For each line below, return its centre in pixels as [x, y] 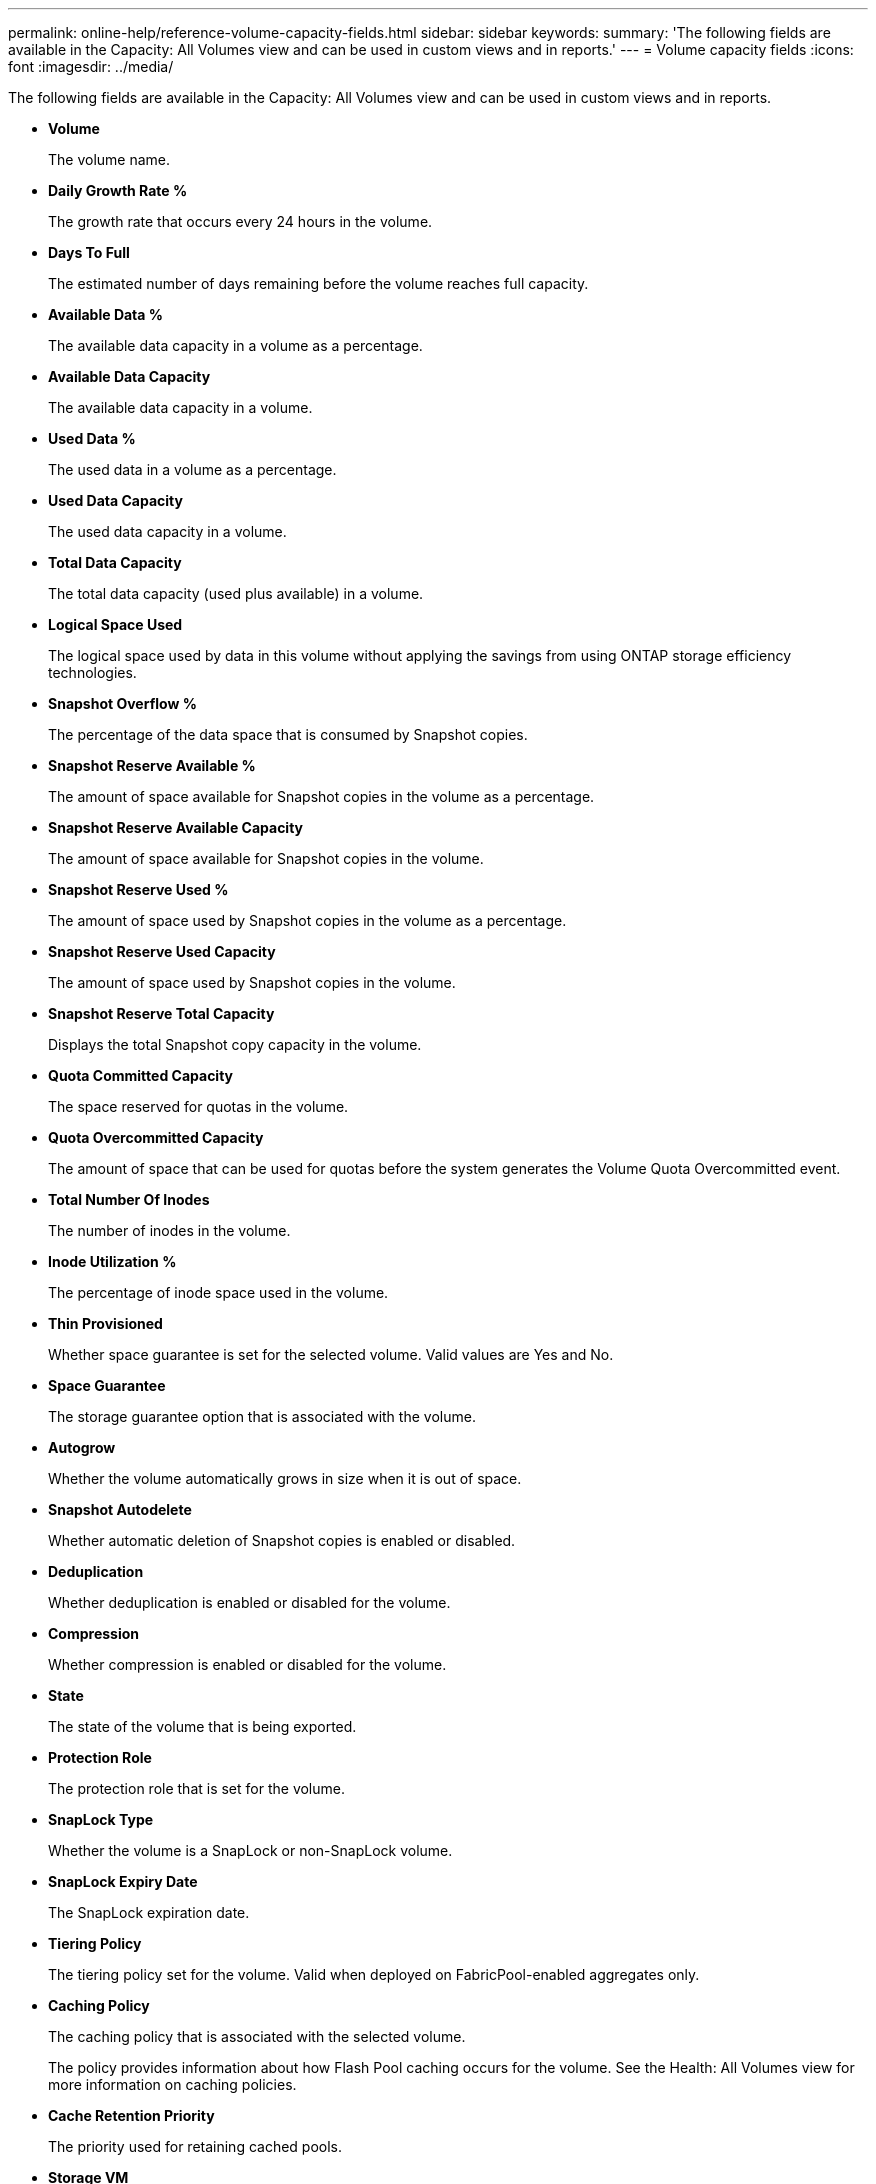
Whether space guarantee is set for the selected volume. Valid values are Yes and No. [331, 1354]
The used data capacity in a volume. [167, 531]
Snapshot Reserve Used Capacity [162, 951]
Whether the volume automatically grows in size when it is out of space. [285, 1478]
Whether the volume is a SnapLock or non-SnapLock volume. [250, 1850]
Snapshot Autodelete [120, 1509]
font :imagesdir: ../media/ [91, 66]
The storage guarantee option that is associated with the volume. [262, 1416]
